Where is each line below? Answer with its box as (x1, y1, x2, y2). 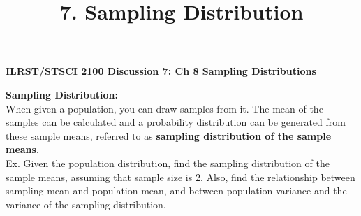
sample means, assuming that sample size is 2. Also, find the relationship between (6, 169, 355, 184)
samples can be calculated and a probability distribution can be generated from (6, 115, 346, 129)
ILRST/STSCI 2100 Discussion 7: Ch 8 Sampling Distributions (6, 64, 316, 78)
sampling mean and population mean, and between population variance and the (6, 183, 347, 198)
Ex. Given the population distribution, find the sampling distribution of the (6, 155, 330, 170)
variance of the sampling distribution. (6, 196, 166, 211)
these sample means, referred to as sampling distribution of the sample (6, 128, 332, 143)
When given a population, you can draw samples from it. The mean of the (6, 101, 323, 115)
